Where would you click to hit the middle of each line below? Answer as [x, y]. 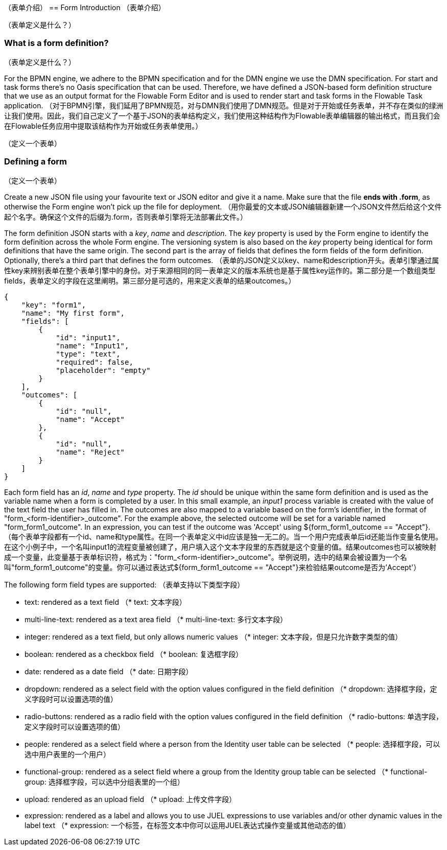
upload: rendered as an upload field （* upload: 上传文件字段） [131, 799]
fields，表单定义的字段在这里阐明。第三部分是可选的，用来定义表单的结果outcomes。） [150, 280]
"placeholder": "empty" [103, 370]
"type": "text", [88, 354]
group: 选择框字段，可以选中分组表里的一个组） [104, 782]
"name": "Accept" [90, 419]
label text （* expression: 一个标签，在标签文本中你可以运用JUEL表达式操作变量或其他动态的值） [187, 825]
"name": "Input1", [92, 346]
